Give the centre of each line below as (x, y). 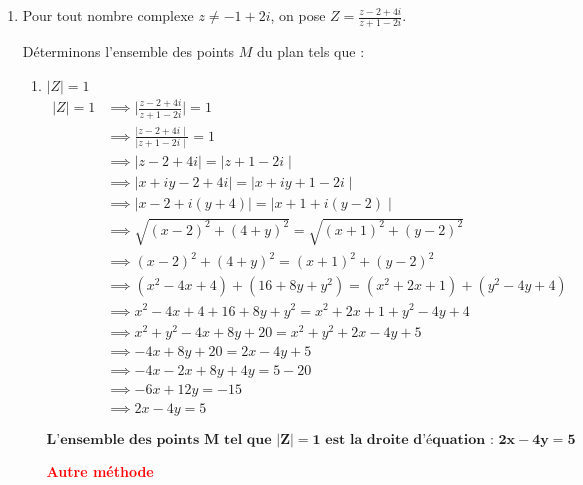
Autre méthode (100, 470)
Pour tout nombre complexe (108, 15)
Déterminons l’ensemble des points (128, 51)
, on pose (298, 15)
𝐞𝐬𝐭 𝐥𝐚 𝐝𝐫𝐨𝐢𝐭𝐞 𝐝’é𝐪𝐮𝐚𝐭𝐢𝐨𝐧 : (409, 439)
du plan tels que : (311, 51)
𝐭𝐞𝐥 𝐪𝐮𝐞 (248, 439)
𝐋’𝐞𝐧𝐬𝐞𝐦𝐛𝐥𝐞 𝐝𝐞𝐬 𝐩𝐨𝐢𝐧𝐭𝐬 (123, 439)
